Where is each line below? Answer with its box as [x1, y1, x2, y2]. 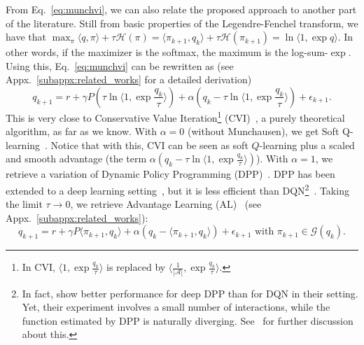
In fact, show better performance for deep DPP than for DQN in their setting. [22, 286, 358, 300]
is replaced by [106, 260, 166, 274]
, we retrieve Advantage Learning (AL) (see [70, 197, 262, 211]
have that [6, 29, 46, 44]
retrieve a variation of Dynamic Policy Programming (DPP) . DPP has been [6, 167, 335, 181]
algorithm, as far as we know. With [6, 124, 157, 139]
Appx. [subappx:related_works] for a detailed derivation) [6, 72, 252, 87]
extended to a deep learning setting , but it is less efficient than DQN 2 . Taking [6, 181, 349, 197]
